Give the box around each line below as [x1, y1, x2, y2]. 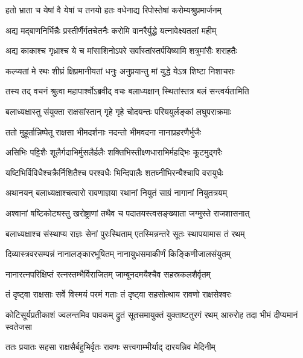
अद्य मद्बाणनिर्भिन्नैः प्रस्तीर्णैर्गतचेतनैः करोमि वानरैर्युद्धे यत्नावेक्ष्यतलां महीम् [5, 24, 217, 36]
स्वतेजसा [5, 320, 32, 333]
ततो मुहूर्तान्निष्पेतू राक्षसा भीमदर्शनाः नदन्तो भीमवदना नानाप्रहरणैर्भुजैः [5, 125, 202, 138]
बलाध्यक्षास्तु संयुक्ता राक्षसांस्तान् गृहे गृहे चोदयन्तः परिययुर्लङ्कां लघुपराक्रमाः [5, 105, 231, 117]
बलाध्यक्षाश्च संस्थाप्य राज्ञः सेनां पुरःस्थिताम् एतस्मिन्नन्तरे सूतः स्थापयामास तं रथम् [5, 227, 245, 239]
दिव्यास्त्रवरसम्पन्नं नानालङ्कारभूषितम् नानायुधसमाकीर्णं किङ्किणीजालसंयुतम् [5, 247, 231, 260]
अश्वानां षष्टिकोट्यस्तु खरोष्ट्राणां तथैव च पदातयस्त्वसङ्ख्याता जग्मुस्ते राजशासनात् [5, 206, 250, 219]
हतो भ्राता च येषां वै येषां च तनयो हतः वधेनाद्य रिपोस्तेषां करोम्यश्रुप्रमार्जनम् [5, 4, 222, 16]
